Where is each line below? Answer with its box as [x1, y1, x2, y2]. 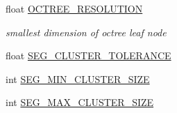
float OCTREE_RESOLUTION [6, 1, 143, 15]
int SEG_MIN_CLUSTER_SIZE [6, 71, 150, 86]
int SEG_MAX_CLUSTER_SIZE [6, 95, 154, 110]
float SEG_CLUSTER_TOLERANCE [6, 48, 171, 63]
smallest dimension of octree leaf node [6, 24, 167, 39]
